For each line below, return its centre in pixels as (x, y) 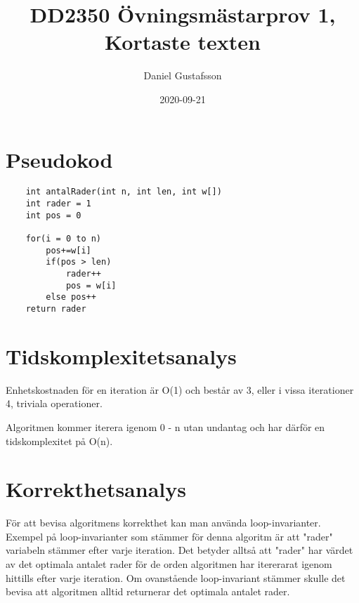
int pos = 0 (53, 215)
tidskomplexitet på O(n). (59, 440)
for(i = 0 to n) (64, 239)
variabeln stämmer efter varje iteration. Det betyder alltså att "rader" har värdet (179, 550)
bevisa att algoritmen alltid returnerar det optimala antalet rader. (148, 591)
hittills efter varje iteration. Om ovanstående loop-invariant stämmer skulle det (176, 577)
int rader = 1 (58, 204)
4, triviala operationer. (54, 403)
